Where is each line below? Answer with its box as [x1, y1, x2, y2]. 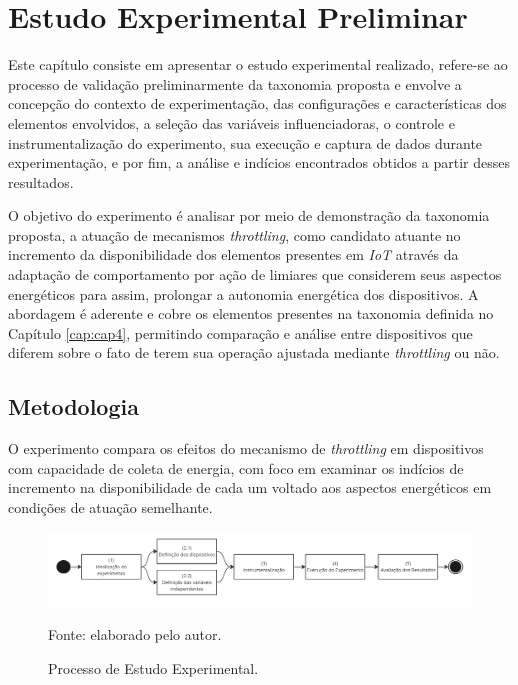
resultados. [8, 171, 74, 192]
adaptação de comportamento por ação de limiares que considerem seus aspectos [8, 264, 502, 285]
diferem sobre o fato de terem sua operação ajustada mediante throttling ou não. [8, 342, 500, 363]
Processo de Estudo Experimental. [48, 657, 259, 678]
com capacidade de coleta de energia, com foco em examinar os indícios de [8, 457, 464, 478]
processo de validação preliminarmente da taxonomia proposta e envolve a [8, 73, 462, 94]
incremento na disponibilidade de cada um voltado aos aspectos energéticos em [8, 477, 492, 498]
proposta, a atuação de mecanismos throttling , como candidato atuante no [8, 224, 461, 245]
